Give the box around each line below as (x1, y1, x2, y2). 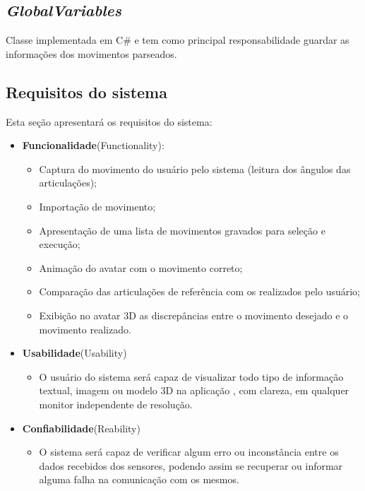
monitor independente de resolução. (39, 396, 193, 411)
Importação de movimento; (39, 199, 156, 213)
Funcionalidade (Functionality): (22, 138, 164, 153)
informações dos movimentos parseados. (6, 46, 177, 61)
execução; (39, 237, 80, 252)
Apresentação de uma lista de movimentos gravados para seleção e (39, 223, 325, 237)
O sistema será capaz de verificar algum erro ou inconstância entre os (39, 444, 339, 459)
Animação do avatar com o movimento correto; (39, 260, 243, 275)
